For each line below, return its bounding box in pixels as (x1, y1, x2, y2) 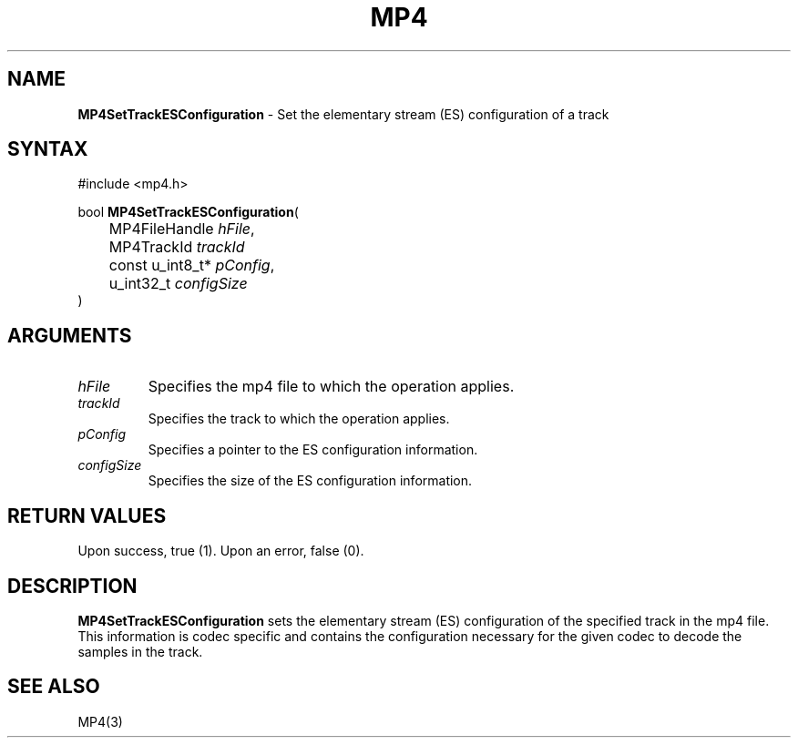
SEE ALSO (7, 675, 100, 699)
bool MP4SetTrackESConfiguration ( (77, 204, 299, 220)
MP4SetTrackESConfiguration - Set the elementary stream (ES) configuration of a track (77, 106, 609, 122)
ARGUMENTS (7, 323, 132, 347)
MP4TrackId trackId (108, 238, 245, 257)
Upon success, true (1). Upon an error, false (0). (77, 543, 364, 559)
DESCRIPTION (7, 574, 138, 597)
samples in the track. (77, 643, 203, 659)
